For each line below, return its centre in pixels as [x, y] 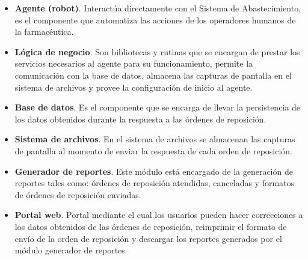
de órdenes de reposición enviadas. [78, 194]
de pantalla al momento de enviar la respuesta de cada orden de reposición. [153, 150]
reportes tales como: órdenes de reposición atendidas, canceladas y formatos [155, 183]
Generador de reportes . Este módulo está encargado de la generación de [154, 171]
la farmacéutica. [44, 32]
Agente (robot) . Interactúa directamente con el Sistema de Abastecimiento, [158, 8]
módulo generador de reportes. [71, 250]
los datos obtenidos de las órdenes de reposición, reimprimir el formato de [151, 226]
